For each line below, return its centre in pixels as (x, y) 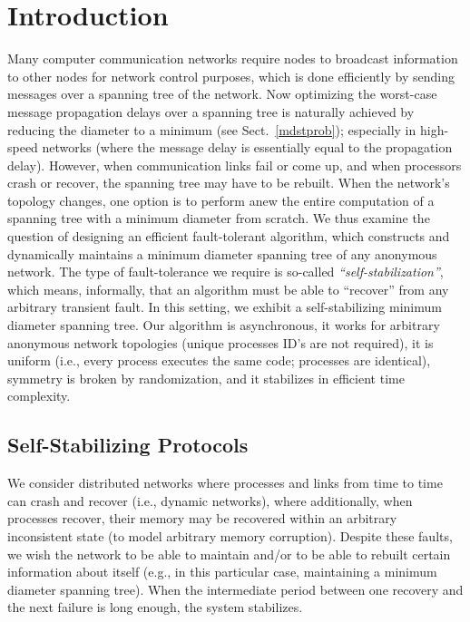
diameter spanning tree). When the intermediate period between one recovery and (235, 589)
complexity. (39, 396)
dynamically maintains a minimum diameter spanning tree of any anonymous (222, 253)
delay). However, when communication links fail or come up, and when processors (235, 165)
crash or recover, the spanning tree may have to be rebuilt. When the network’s (229, 183)
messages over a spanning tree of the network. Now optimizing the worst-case (222, 94)
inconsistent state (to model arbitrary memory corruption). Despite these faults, (230, 535)
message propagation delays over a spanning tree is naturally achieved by (211, 111)
